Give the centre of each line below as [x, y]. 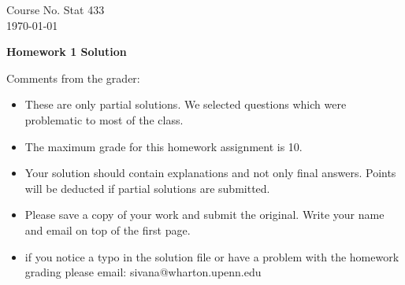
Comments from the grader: [73, 78]
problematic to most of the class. [104, 119]
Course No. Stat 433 [56, 9]
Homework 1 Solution [67, 52]
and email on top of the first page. [108, 229]
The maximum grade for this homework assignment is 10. [163, 146]
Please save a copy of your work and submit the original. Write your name [204, 215]
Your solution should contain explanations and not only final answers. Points [210, 173]
